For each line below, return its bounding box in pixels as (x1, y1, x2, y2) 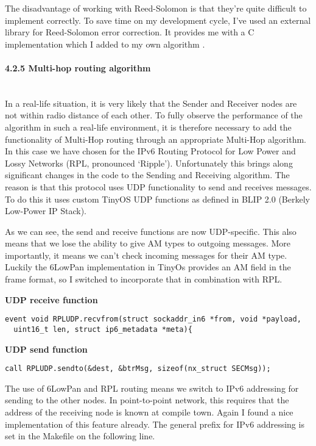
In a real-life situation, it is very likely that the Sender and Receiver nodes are (5, 96, 297, 109)
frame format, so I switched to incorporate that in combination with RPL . (5, 273, 283, 286)
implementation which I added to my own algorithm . (5, 37, 205, 50)
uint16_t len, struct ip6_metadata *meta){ (13, 325, 192, 334)
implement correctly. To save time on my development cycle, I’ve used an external (5, 13, 311, 26)
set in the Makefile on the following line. (5, 430, 155, 442)
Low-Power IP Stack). (5, 204, 86, 217)
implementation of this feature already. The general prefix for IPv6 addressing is (5, 417, 304, 430)
